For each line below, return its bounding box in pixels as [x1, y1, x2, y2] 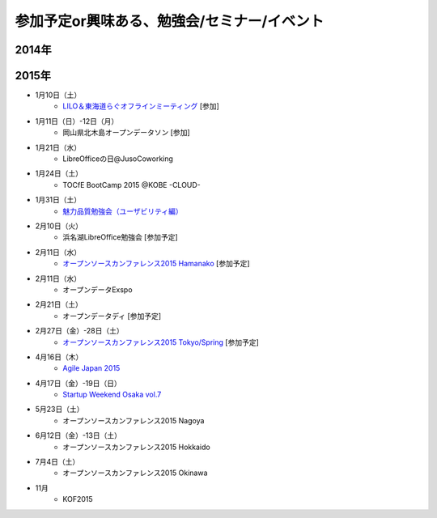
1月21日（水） [35, 142, 81, 152]
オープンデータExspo [62, 284, 133, 295]
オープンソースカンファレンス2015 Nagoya [62, 415, 205, 425]
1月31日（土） [35, 195, 82, 205]
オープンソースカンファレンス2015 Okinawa [62, 468, 208, 478]
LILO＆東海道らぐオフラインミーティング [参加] [62, 101, 220, 111]
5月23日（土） [35, 405, 84, 414]
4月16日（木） [35, 352, 83, 362]
